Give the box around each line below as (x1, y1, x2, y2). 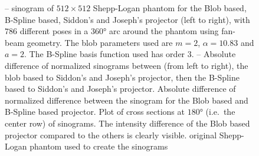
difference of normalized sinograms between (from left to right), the (5, 59, 248, 71)
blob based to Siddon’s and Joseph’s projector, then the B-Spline (5, 71, 240, 83)
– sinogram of (5, 2, 54, 14)
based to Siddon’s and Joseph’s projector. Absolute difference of (5, 82, 236, 95)
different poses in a (19, 25, 88, 37)
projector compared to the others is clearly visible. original (5, 128, 217, 141)
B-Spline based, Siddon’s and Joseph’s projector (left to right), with (5, 13, 250, 25)
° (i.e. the (199, 105, 235, 118)
